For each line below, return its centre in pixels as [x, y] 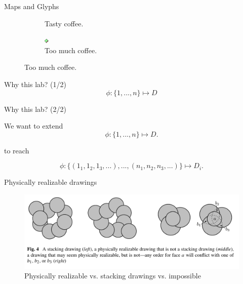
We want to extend [34, 126]
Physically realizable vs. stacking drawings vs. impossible [113, 276]
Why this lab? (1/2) [35, 84]
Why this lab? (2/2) [35, 109]
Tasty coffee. [64, 23]
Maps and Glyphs [32, 6]
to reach [17, 150]
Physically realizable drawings [51, 182]
